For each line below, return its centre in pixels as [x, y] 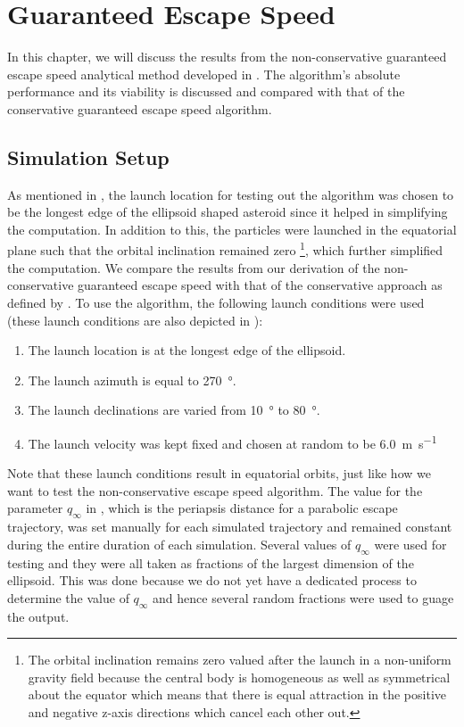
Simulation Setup [88, 157]
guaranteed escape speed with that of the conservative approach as [260, 285]
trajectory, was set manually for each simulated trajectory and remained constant [230, 527]
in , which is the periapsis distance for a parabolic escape [242, 508]
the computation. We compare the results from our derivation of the [194, 267]
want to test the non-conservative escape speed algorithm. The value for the [215, 490]
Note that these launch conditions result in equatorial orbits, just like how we [219, 473]
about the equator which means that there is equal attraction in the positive [237, 694]
